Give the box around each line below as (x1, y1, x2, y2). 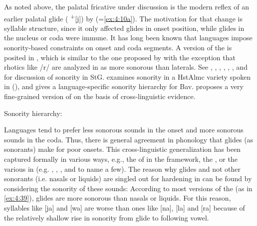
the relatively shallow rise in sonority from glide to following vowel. (4, 212, 209, 223)
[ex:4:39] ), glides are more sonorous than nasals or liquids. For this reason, (4, 193, 231, 203)
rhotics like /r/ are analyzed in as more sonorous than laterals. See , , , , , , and (4, 62, 248, 72)
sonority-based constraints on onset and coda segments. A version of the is (4, 42, 232, 53)
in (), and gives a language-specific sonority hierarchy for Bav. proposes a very (4, 81, 244, 92)
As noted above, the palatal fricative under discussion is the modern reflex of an (4, 1, 249, 11)
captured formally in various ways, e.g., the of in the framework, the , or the (4, 153, 238, 164)
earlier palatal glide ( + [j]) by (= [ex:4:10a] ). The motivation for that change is (4, 11, 243, 23)
